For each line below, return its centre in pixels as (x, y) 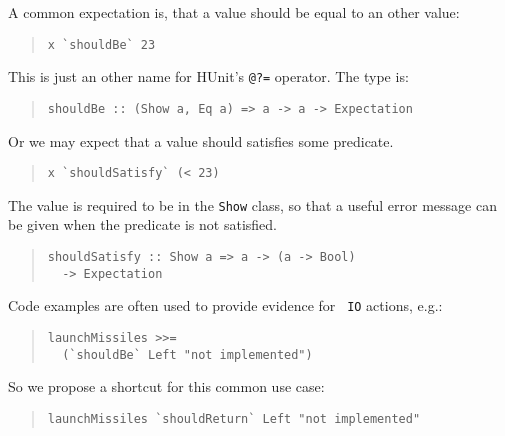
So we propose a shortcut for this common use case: (166, 386)
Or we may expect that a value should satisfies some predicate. (201, 140)
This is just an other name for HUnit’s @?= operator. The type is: (208, 76)
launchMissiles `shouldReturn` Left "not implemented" (234, 418)
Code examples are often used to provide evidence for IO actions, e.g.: (225, 305)
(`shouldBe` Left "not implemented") (187, 354)
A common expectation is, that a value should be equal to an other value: (234, 12)
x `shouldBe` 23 (101, 44)
